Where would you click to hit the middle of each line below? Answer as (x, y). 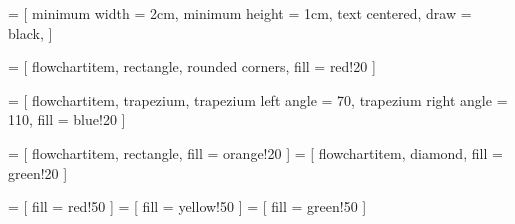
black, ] (30, 32)
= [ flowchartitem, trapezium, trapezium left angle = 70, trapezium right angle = (258, 99)
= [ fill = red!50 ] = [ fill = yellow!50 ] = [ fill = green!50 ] (187, 206)
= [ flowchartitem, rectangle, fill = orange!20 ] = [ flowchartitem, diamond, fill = (255, 152)
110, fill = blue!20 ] (67, 119)
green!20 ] (38, 172)
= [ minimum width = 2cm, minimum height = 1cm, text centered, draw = (240, 13)
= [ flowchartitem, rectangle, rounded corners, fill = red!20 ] (192, 66)
